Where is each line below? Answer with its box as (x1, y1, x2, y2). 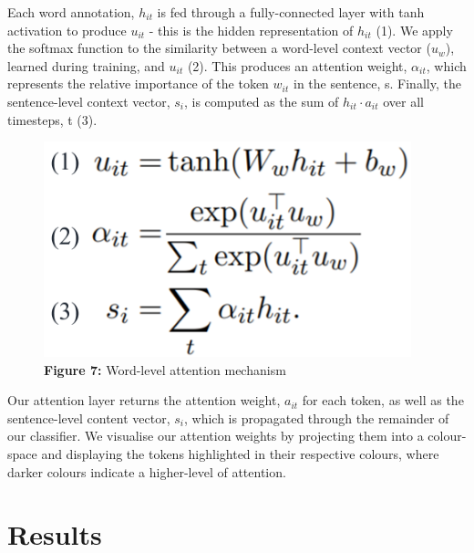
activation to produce (7, 20, 127, 39)
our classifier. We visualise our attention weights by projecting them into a (7, 426, 424, 445)
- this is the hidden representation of (149, 20, 354, 39)
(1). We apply (376, 20, 453, 39)
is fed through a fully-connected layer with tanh (157, 3, 425, 21)
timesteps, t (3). (7, 110, 98, 129)
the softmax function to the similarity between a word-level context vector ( (7, 38, 431, 57)
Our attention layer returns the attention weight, (7, 391, 281, 410)
